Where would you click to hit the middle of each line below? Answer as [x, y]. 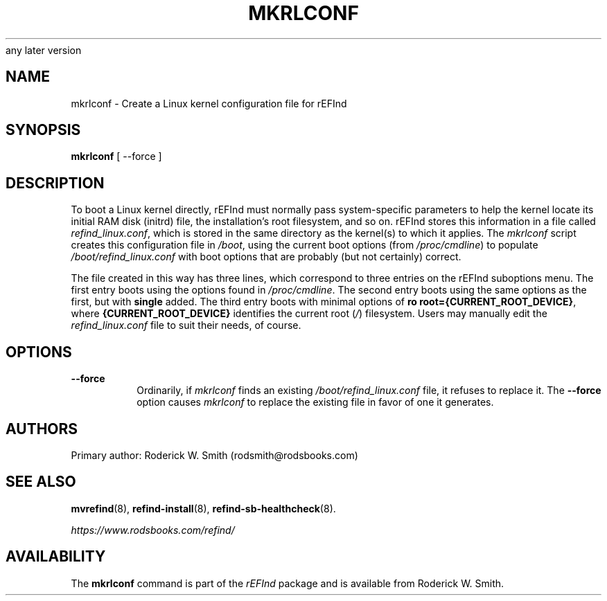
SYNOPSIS [43, 130]
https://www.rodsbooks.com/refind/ [153, 530]
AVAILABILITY [56, 557]
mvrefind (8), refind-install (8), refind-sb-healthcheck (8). [203, 508]
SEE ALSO [41, 482]
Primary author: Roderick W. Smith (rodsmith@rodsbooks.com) [214, 455]
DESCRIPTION [55, 183]
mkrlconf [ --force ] [116, 156]
